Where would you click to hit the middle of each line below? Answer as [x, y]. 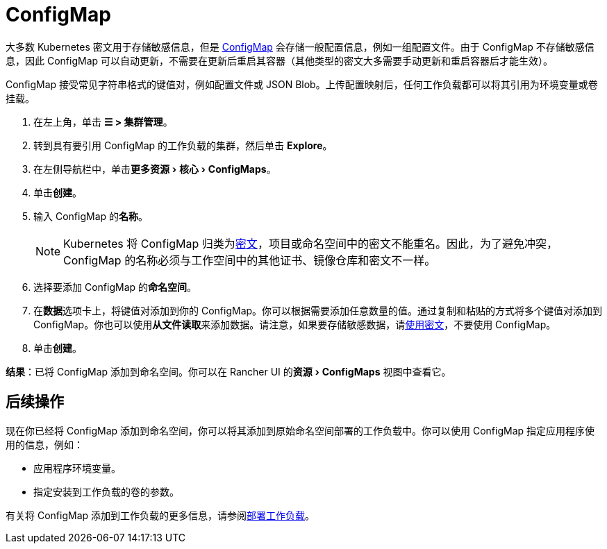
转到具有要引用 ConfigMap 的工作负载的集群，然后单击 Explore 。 [183, 145]
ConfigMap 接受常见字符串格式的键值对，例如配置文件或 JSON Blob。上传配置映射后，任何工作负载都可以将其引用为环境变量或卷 [302, 84]
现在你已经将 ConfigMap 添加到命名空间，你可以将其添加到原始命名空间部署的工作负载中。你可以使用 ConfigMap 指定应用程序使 [300, 430]
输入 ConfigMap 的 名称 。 [91, 216]
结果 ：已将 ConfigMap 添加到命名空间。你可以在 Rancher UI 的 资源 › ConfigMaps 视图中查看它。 [228, 371]
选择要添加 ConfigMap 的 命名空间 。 [115, 287]
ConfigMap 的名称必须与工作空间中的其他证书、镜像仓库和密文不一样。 [250, 260]
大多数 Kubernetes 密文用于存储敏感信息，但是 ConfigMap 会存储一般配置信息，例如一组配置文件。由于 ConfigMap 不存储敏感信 [300, 47]
